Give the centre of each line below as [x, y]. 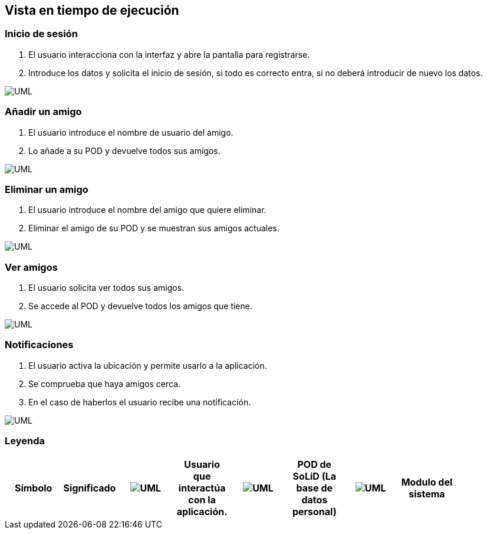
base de [315, 488]
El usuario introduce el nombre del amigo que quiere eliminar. [147, 210]
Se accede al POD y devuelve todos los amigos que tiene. [140, 306]
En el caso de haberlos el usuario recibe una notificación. [140, 402]
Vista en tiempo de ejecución [92, 10]
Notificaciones [39, 345]
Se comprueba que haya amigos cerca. [105, 384]
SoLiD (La [314, 476]
